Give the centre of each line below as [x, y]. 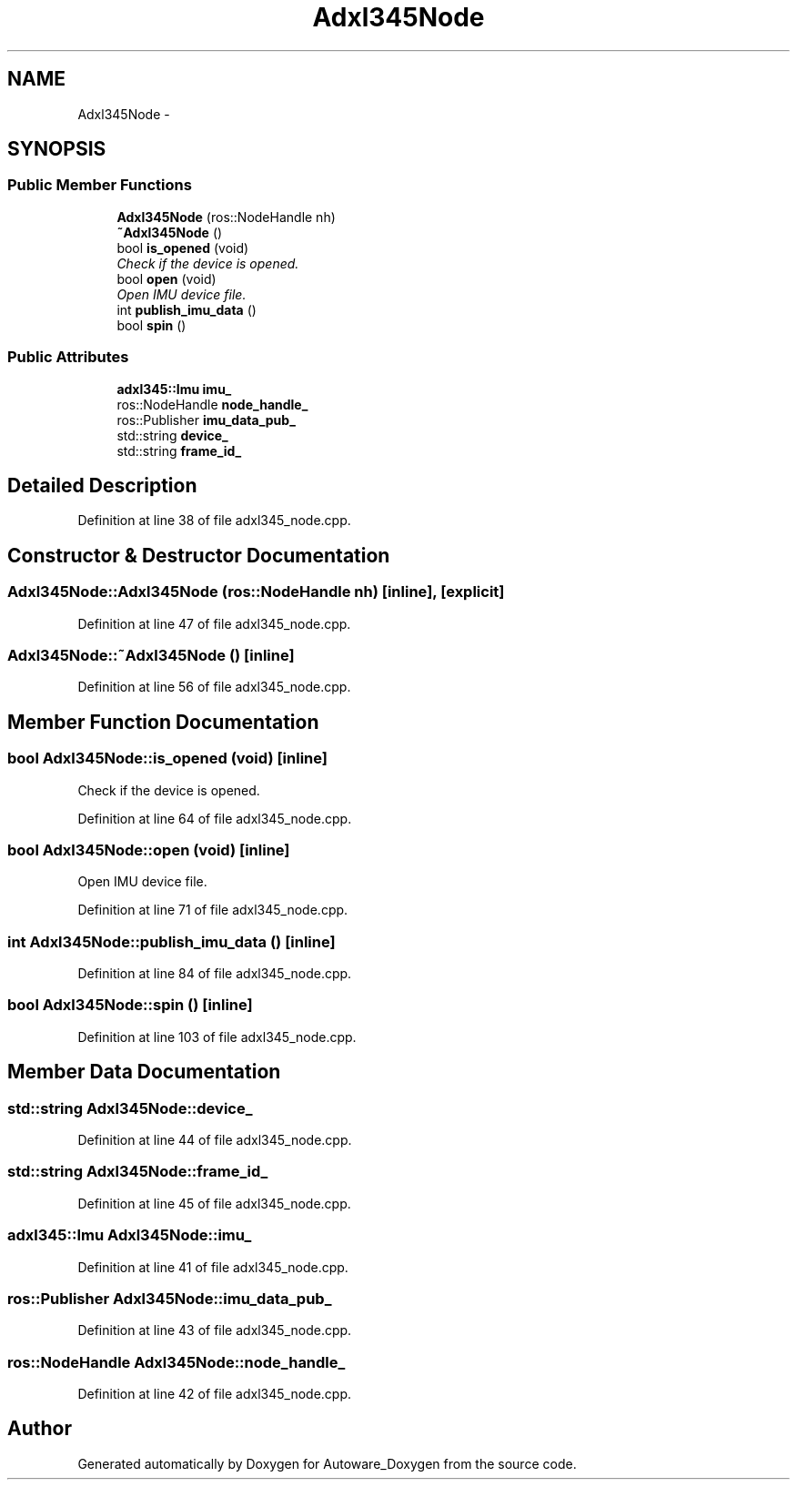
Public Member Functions [100, 185]
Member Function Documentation [163, 722]
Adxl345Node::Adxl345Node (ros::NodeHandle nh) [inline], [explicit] [256, 592]
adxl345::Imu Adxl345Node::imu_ [130, 1235]
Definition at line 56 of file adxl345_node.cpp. [214, 687]
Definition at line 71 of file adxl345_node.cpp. [213, 910]
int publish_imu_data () [187, 309]
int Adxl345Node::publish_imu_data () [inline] [172, 941]
